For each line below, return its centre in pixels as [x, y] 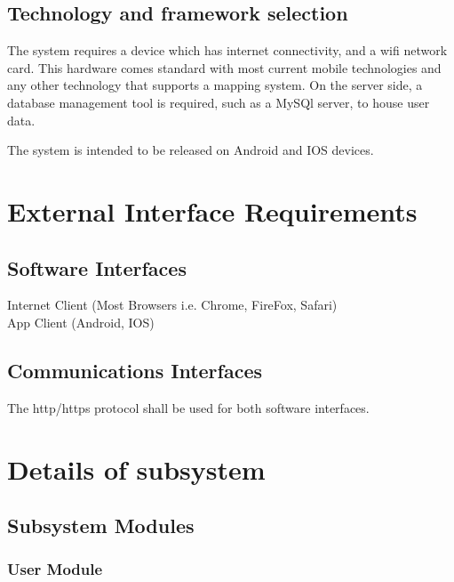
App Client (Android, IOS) [81, 322]
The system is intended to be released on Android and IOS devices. [191, 150]
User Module [55, 569]
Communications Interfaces [135, 370]
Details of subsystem [136, 469]
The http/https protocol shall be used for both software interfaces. [188, 407]
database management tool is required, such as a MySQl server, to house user [219, 102]
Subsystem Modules [101, 525]
